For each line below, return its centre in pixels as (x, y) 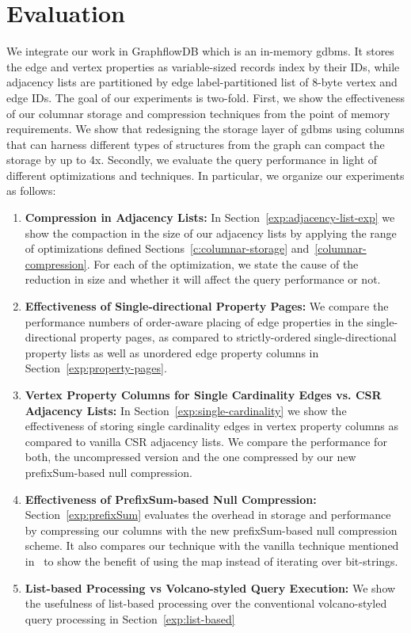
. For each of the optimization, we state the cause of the (223, 263)
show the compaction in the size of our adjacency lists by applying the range (211, 233)
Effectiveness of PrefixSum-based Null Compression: (171, 499)
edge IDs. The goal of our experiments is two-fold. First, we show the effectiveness (206, 97)
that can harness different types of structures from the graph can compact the (196, 144)
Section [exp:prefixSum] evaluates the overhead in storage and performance (208, 515)
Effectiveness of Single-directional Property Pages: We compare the (207, 306)
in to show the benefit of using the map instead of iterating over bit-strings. (211, 561)
